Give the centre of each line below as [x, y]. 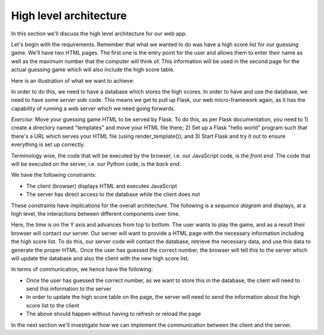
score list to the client [53, 305]
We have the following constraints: [54, 175]
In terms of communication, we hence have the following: [82, 269]
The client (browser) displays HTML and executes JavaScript [101, 186]
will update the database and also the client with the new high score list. [100, 258]
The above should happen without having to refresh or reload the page [113, 314]
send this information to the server [69, 289]
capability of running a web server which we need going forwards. [93, 108]
